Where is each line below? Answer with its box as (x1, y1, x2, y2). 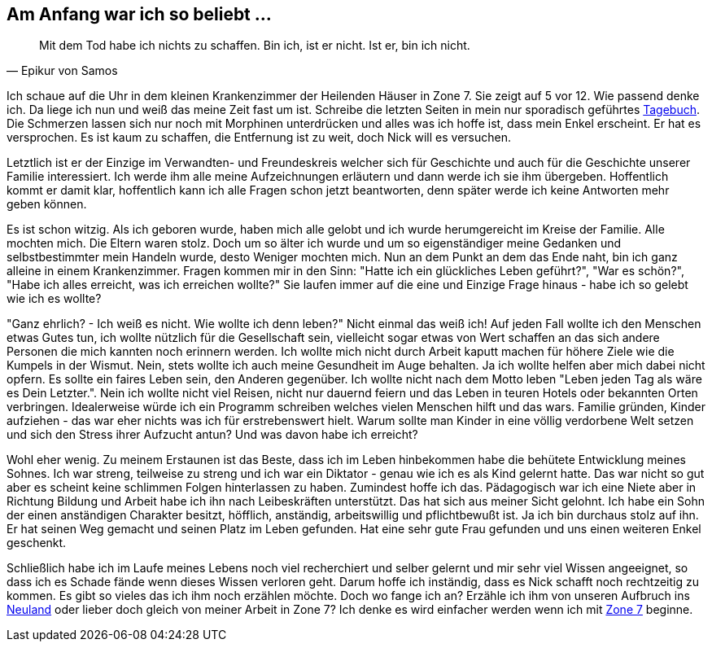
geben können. (7, 197, 87, 212)
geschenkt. (7, 536, 67, 550)
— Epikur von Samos (7, 63, 118, 78)
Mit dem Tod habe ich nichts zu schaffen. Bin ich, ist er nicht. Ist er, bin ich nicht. (39, 38, 470, 53)
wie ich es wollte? (7, 291, 102, 306)
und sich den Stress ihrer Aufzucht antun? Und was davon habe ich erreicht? (7, 427, 418, 442)
